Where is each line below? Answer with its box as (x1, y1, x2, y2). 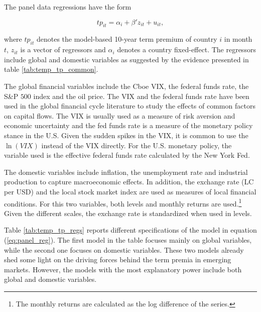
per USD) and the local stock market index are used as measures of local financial (4, 186, 256, 196)
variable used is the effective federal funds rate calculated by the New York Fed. (4, 150, 250, 160)
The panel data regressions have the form (4, 2, 132, 12)
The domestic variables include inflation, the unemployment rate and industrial (4, 166, 248, 177)
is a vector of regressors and (20, 44, 106, 55)
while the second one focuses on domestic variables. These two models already (4, 244, 244, 255)
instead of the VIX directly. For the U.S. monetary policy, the (41, 140, 232, 150)
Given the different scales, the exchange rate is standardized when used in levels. (4, 207, 252, 218)
